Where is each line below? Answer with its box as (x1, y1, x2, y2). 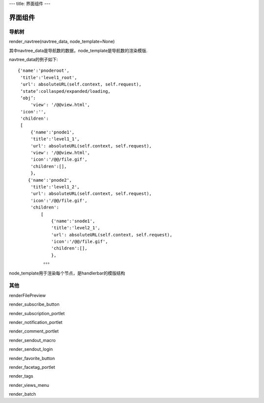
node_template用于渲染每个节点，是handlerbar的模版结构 (9, 270, 125, 276)
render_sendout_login (9, 346, 53, 352)
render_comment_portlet (9, 328, 59, 334)
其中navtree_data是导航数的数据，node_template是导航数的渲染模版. (9, 47, 148, 53)
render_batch (9, 391, 36, 397)
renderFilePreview (9, 292, 46, 298)
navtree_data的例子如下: (9, 56, 58, 62)
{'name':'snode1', (51, 218, 95, 224)
